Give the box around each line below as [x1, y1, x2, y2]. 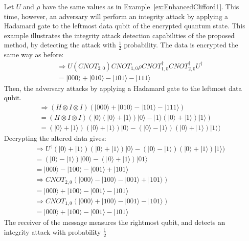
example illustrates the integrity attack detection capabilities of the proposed [4, 30, 235, 40]
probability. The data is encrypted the [124, 40, 238, 50]
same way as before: [4, 49, 64, 60]
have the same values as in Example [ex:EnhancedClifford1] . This [42, 1, 239, 11]
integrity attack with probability [4, 226, 101, 237]
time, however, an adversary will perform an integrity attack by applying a [4, 11, 228, 21]
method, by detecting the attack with [4, 40, 116, 50]
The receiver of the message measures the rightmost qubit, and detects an [4, 217, 226, 227]
